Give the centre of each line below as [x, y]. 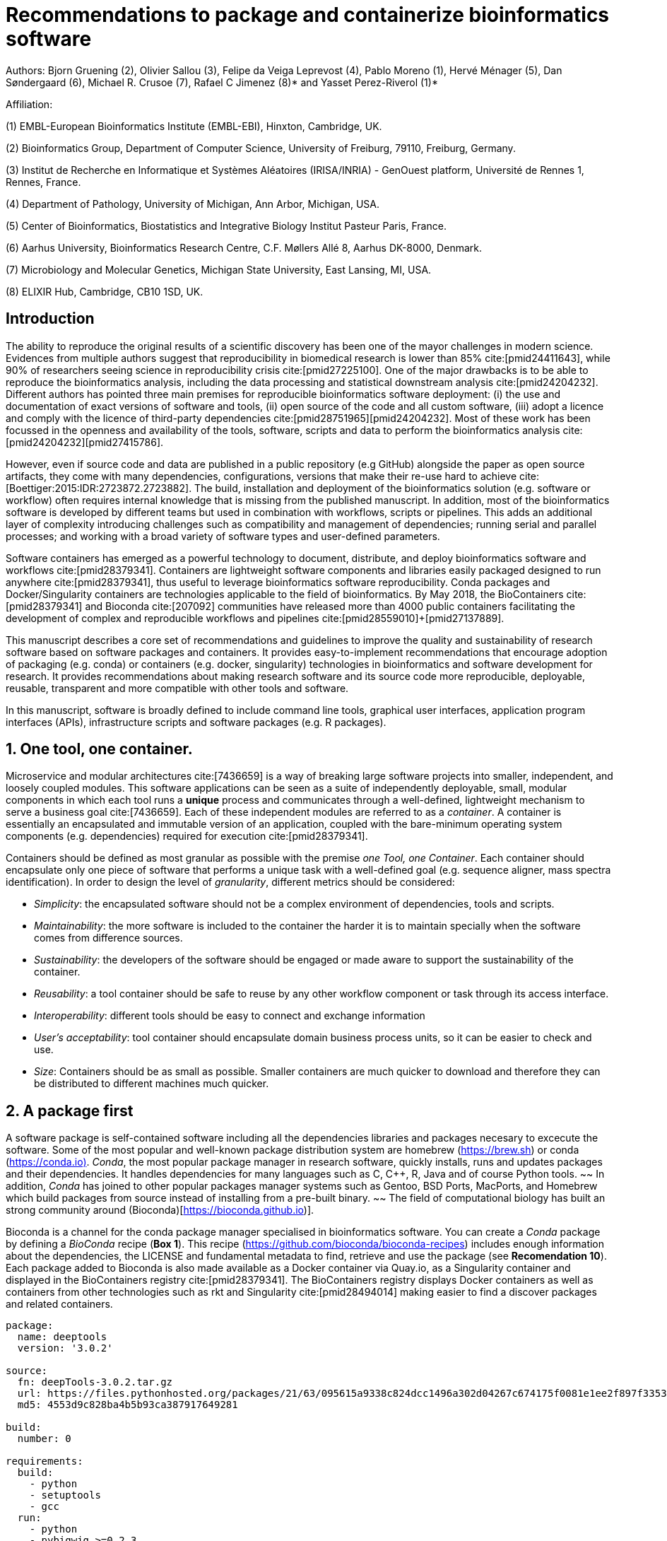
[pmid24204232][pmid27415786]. [85, 442]
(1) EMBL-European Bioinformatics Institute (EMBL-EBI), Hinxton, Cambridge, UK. [194, 126]
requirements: [45, 1461]
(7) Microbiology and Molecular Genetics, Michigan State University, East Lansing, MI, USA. [219, 269]
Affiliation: [29, 104]
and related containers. [59, 1304]
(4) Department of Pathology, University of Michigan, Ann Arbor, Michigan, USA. [193, 204]
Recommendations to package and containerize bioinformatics [308, 15]
